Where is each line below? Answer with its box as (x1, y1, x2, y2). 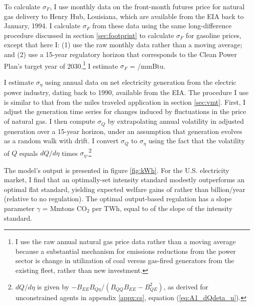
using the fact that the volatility (148, 135, 245, 146)
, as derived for (163, 281, 209, 291)
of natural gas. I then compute (4, 116, 95, 126)
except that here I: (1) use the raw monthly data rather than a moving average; (4, 39, 242, 50)
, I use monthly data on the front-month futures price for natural (50, 1, 245, 11)
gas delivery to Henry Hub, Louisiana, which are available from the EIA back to (4, 11, 244, 21)
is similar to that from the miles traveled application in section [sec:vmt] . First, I (4, 96, 246, 107)
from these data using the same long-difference (92, 20, 232, 31)
